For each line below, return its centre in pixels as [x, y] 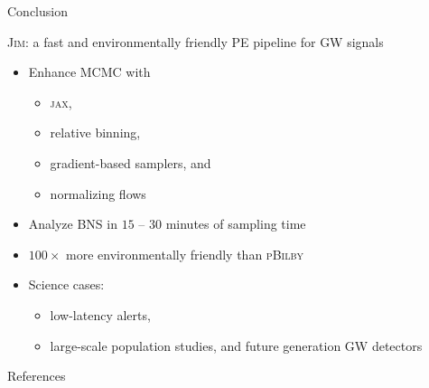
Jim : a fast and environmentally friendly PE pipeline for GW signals [196, 41]
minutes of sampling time [236, 224]
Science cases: [66, 284]
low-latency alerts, [100, 314]
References [37, 376]
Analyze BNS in [73, 224]
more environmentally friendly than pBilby [185, 254]
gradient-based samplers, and [131, 162]
